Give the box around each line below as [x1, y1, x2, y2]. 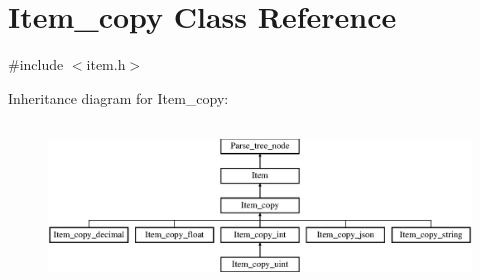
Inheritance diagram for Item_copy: [8, 87, 229, 108]
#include [8, 54, 64, 75]
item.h [86, 54, 126, 75]
